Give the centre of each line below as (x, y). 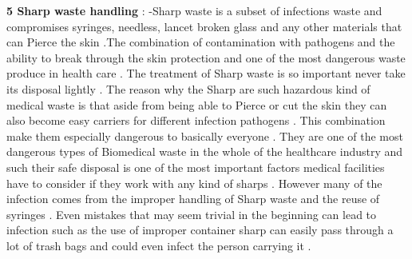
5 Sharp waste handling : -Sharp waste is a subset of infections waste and (194, 10)
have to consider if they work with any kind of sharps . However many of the (194, 183)
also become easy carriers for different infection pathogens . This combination (196, 120)
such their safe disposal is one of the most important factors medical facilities (196, 167)
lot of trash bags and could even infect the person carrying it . (159, 245)
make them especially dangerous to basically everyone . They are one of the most (205, 135)
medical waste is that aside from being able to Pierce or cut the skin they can (197, 104)
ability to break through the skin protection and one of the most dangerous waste (206, 57)
